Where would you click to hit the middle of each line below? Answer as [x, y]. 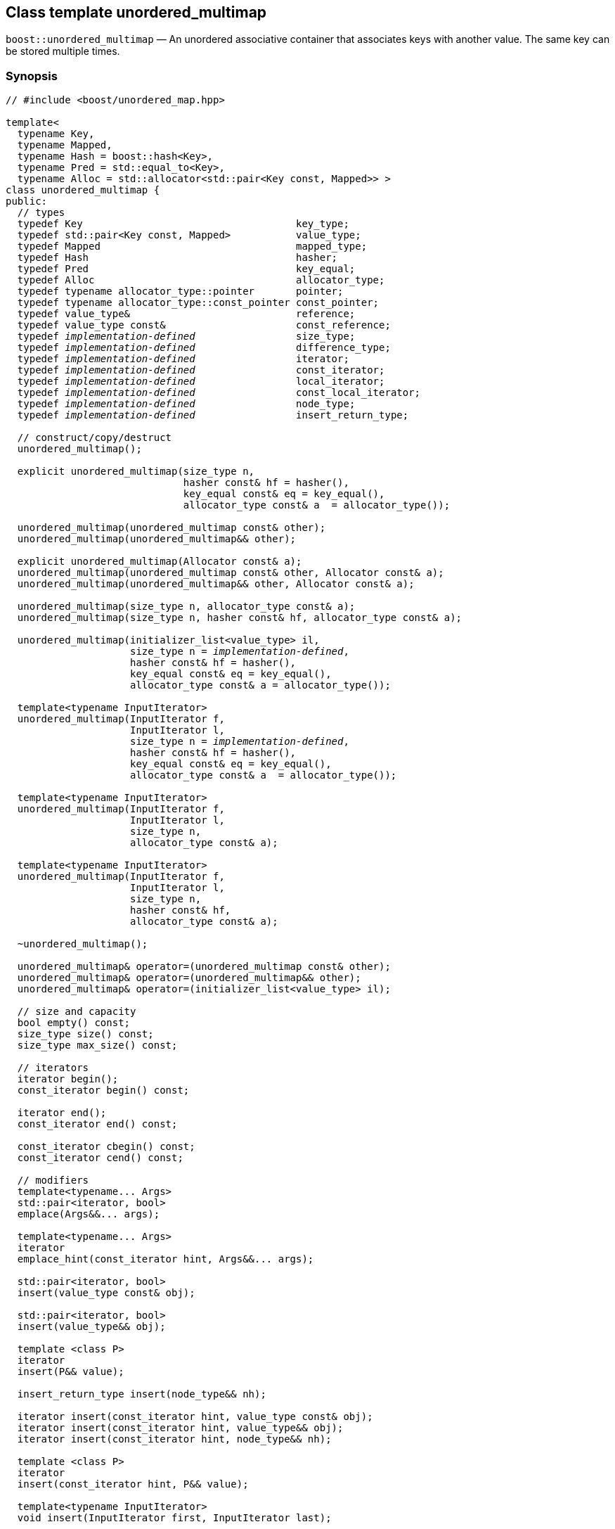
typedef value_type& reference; [186, 314]
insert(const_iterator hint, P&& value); [133, 1484]
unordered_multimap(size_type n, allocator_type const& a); [186, 607]
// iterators [53, 1068]
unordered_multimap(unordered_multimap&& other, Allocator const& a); [216, 584]
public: [27, 201]
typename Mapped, [65, 145]
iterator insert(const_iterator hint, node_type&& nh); [174, 1439]
